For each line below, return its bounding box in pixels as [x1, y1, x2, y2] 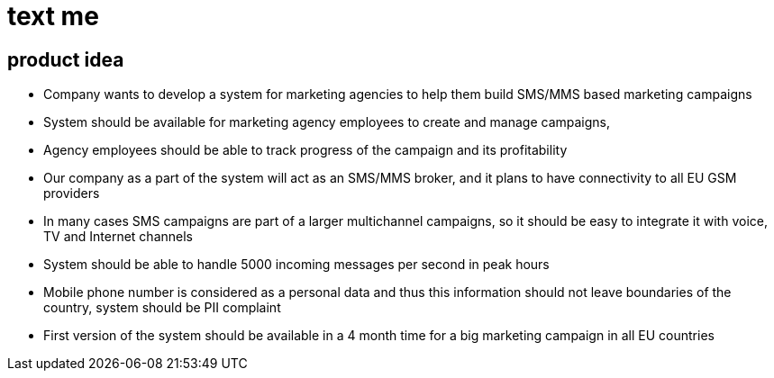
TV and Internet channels [43, 229, 193, 245]
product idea [7, 48, 124, 71]
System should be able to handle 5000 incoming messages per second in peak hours [43, 256, 550, 273]
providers [43, 185, 100, 202]
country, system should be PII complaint [43, 300, 281, 316]
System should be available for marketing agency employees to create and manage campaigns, [43, 114, 611, 130]
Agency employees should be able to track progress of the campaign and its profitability [43, 142, 568, 158]
